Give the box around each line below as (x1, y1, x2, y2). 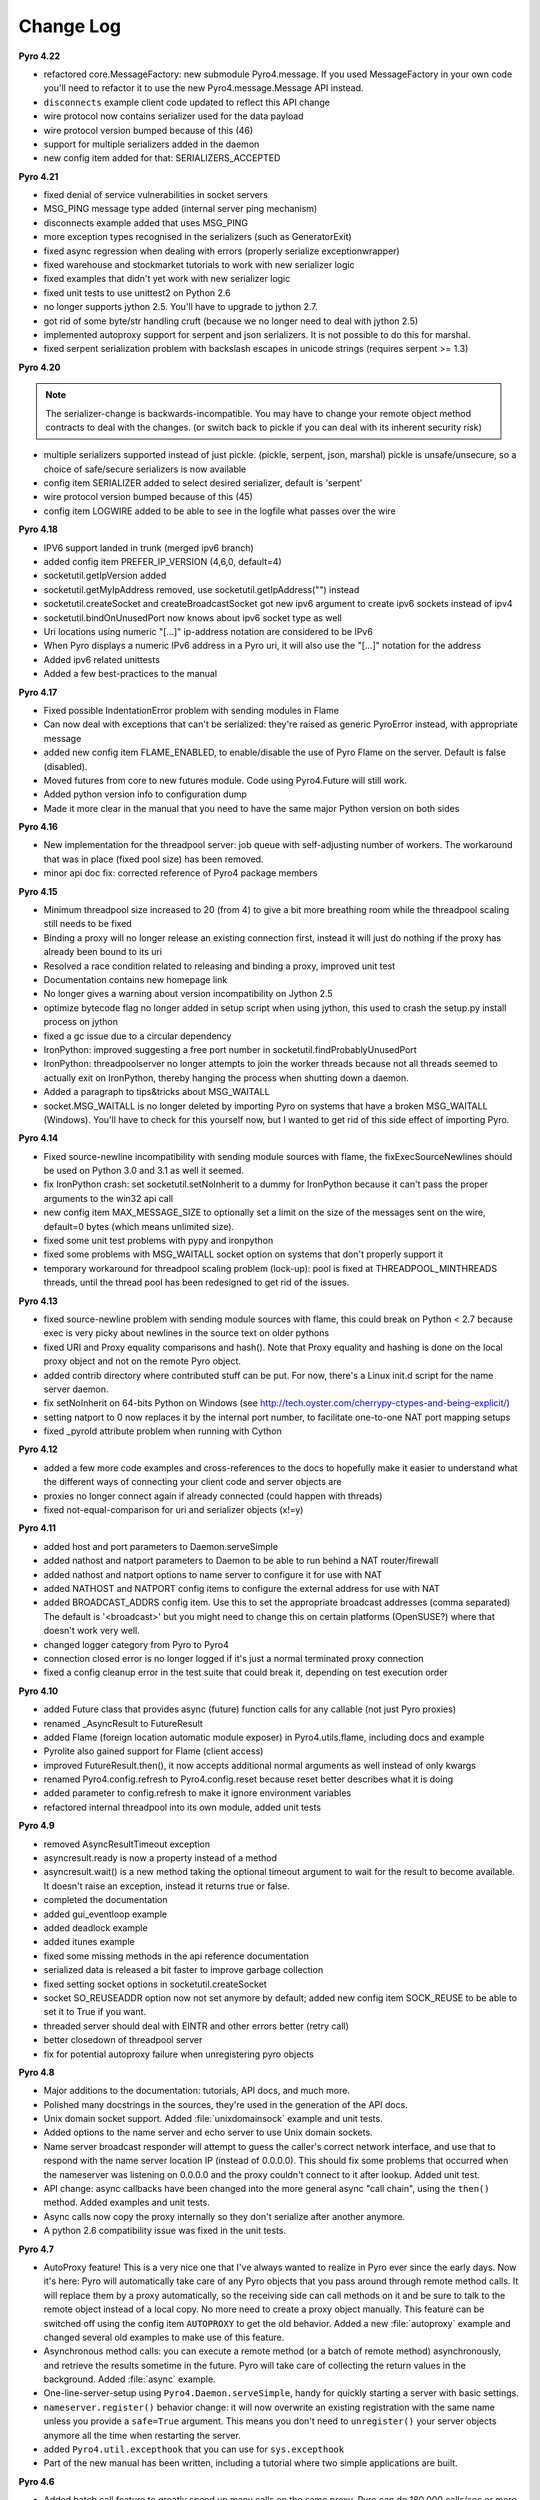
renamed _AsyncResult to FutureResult (43, 1717, 204, 1729)
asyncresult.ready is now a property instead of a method (43, 1852, 278, 1864)
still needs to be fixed (43, 918, 132, 930)
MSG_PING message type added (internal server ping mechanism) (43, 203, 318, 215)
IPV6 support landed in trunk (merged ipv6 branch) (43, 541, 254, 554)
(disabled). (43, 760, 88, 772)
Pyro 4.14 (18, 1132, 59, 1144)
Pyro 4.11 (18, 1522, 57, 1534)
